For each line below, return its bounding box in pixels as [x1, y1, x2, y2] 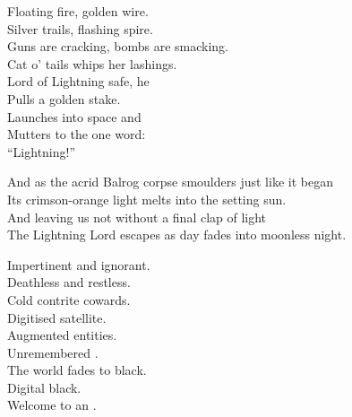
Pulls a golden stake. [7, 89, 121, 108]
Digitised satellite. [7, 308, 107, 326]
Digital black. [7, 378, 82, 396]
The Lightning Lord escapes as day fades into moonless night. [7, 225, 347, 244]
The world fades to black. [7, 361, 147, 379]
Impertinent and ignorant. [7, 255, 150, 274]
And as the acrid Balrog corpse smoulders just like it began [7, 172, 333, 191]
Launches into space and [7, 107, 142, 126]
